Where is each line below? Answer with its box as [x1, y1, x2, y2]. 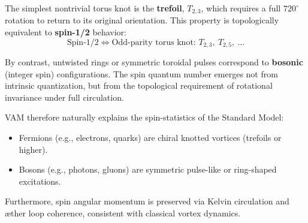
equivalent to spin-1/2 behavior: [5, 26, 126, 38]
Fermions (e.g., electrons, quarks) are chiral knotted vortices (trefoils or [19, 131, 282, 144]
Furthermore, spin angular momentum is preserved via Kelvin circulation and [5, 195, 289, 207]
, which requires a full [201, 2, 281, 14]
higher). [19, 143, 48, 155]
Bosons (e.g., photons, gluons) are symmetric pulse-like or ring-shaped [19, 163, 277, 176]
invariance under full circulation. [5, 91, 124, 103]
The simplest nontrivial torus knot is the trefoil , [5, 2, 185, 14]
